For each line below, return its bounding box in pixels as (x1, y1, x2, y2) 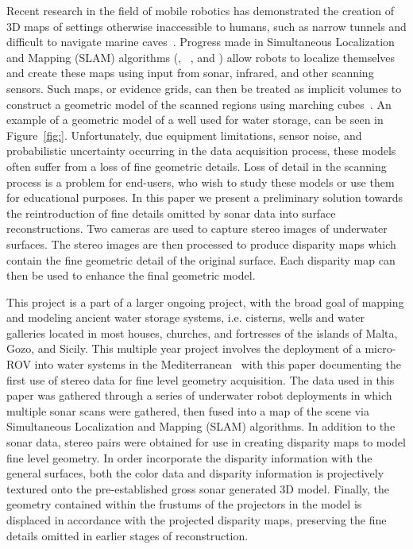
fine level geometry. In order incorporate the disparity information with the (6, 449, 372, 466)
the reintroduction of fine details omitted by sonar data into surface (6, 204, 336, 221)
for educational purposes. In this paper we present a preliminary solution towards (6, 189, 403, 206)
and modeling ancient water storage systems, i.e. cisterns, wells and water (6, 309, 365, 326)
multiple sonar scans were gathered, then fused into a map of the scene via (6, 402, 370, 419)
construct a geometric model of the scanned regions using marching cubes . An (6, 95, 392, 112)
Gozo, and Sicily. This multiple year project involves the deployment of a (6, 340, 361, 357)
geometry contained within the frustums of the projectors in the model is (6, 496, 362, 512)
